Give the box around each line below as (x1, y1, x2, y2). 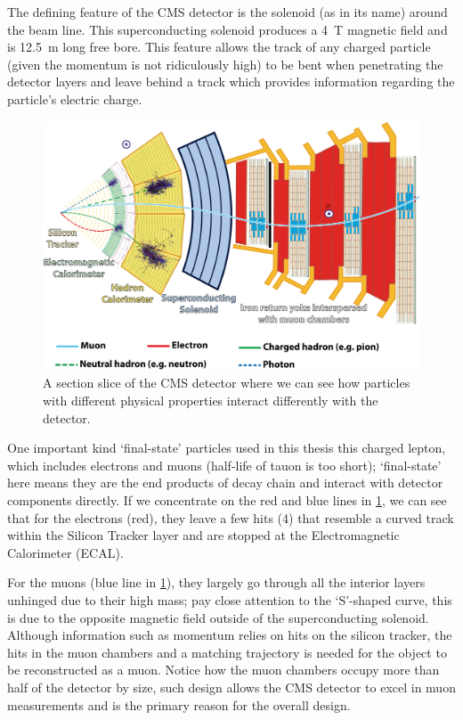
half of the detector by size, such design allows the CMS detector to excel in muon (7, 677, 456, 696)
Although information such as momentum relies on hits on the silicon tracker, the (7, 626, 452, 644)
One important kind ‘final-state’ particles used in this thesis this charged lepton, (7, 438, 446, 457)
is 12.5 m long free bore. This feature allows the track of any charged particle (7, 37, 431, 56)
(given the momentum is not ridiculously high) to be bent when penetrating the (7, 54, 443, 73)
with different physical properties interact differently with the (43, 391, 378, 410)
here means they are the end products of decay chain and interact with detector (7, 473, 443, 492)
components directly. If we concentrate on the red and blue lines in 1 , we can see (7, 491, 447, 510)
